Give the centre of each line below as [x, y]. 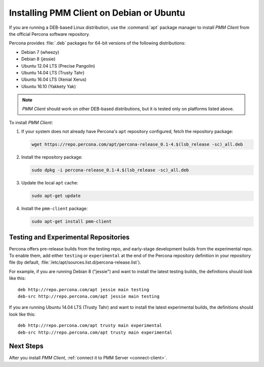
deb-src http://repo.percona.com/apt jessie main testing [89, 296]
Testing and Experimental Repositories [69, 237]
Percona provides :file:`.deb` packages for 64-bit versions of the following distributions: [97, 43]
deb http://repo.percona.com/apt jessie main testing [83, 289]
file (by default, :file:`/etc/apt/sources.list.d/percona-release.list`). [75, 262]
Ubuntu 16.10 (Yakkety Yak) [49, 86]
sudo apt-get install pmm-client [72, 222]
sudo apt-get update [56, 196]
